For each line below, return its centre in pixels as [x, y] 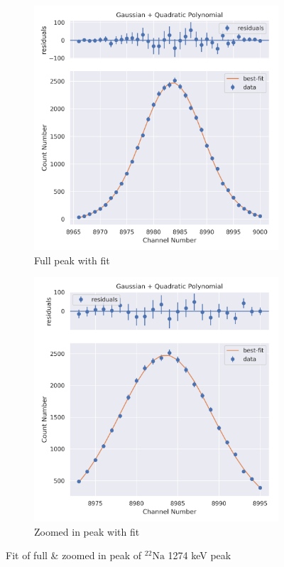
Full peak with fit [72, 260]
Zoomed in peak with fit [87, 531]
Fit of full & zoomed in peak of [74, 555]
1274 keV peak [200, 555]
